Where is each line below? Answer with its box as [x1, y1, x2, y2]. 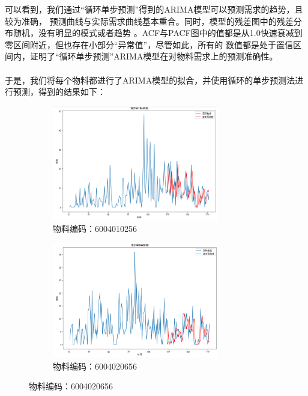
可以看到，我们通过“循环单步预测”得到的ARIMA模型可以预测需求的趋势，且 [5, 3, 303, 15]
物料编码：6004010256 [53, 222, 137, 235]
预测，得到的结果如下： [13, 85, 106, 98]
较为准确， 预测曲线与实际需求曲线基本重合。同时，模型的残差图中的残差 [5, 14, 294, 27]
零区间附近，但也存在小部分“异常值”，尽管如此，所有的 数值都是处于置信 [5, 38, 293, 50]
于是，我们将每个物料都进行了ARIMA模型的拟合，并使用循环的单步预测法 [5, 73, 295, 86]
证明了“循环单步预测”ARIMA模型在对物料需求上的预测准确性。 [29, 50, 278, 62]
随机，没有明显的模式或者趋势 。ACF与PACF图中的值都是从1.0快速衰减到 [13, 26, 303, 39]
